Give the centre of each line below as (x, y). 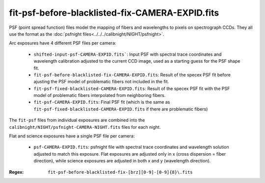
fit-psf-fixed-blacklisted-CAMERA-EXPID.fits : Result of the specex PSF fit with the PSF (132, 89)
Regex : (16, 172)
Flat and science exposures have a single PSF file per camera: (72, 136)
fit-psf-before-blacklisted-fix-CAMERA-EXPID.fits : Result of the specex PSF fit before (132, 75)
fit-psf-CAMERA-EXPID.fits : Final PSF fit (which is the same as (102, 102)
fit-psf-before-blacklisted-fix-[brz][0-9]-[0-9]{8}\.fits (120, 172)
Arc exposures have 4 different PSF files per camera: (63, 43)
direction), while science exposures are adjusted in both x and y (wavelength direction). (122, 161)
